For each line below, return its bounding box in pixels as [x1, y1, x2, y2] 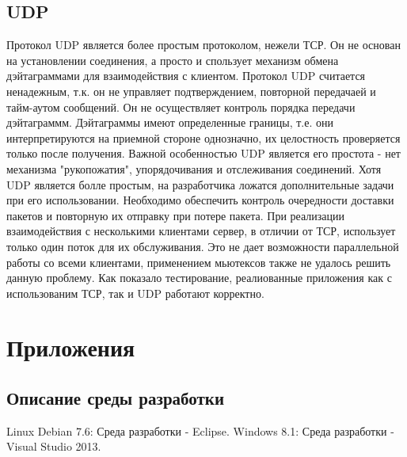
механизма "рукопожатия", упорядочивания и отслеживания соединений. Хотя [6, 160, 382, 177]
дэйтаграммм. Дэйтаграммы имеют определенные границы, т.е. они [6, 114, 333, 131]
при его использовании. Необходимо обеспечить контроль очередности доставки [6, 192, 394, 208]
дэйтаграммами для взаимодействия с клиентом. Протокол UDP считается [6, 67, 366, 84]
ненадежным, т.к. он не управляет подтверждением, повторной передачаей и [6, 82, 376, 99]
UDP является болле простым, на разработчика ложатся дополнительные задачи [6, 176, 394, 192]
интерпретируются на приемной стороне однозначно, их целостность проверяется [6, 129, 401, 146]
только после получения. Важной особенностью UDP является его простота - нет [6, 145, 401, 162]
